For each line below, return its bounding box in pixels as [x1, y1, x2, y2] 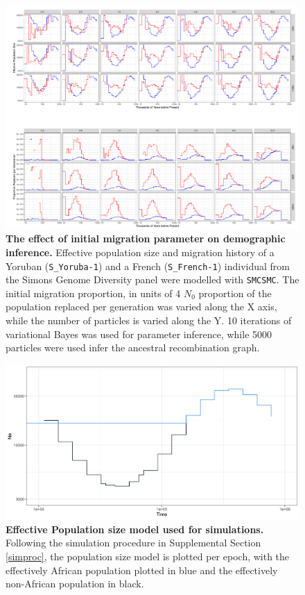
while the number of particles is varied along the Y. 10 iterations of [6, 313, 292, 327]
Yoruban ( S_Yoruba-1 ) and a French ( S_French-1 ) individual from [6, 258, 290, 273]
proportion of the [198, 285, 272, 300]
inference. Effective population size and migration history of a [6, 244, 274, 259]
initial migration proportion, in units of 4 [6, 285, 181, 300]
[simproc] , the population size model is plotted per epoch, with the [6, 548, 290, 563]
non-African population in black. [6, 576, 144, 591]
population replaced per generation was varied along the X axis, [6, 299, 277, 314]
